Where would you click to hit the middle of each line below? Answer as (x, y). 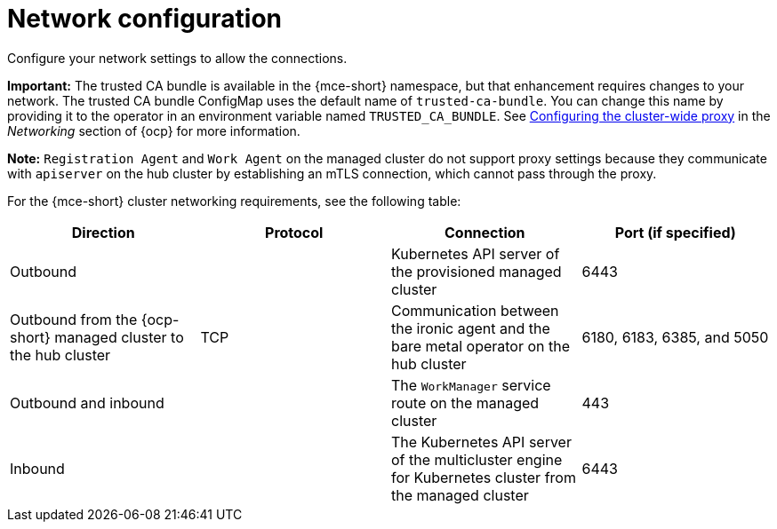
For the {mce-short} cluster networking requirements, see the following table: (234, 201)
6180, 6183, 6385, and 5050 (675, 337)
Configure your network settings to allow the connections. (177, 58)
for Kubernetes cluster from (484, 477)
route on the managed (465, 403)
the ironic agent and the (471, 328)
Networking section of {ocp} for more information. (154, 130)
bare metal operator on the (481, 346)
